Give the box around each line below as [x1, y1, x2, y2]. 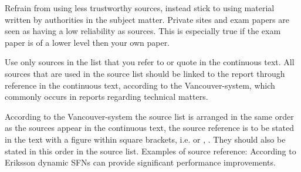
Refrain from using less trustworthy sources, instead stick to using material [5, 2, 275, 14]
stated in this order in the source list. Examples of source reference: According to [5, 144, 296, 157]
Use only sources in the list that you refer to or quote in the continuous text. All [5, 56, 295, 68]
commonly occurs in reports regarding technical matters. [5, 90, 208, 103]
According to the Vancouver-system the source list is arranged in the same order [5, 110, 294, 122]
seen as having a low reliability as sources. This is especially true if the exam [5, 25, 281, 37]
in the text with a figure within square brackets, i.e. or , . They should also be [5, 133, 286, 145]
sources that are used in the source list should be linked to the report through [5, 67, 285, 79]
